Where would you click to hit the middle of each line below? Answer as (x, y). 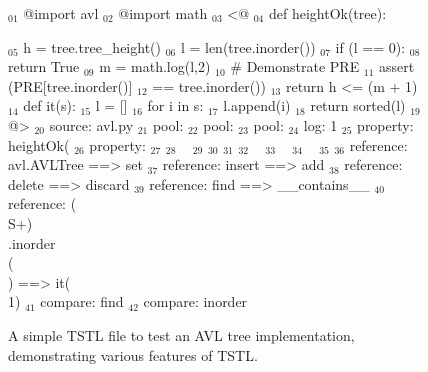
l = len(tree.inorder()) (248, 46)
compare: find (82, 301)
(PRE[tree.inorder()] (70, 85)
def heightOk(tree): (327, 13)
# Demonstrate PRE (295, 66)
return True (44, 66)
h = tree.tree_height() (92, 46)
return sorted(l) (358, 105)
